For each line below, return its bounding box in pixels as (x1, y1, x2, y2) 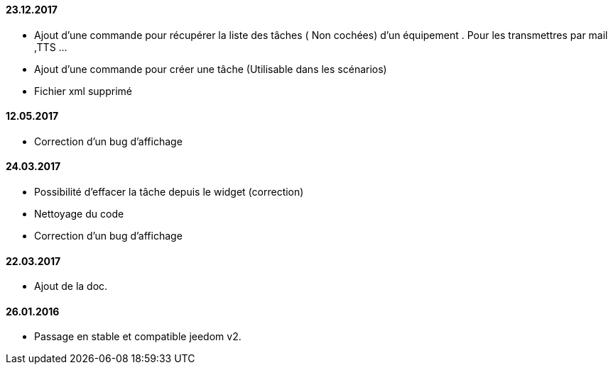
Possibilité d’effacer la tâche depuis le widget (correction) (34, 186, 304, 198)
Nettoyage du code (34, 208, 124, 220)
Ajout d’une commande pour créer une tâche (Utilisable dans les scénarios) (34, 62, 387, 75)
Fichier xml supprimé (34, 84, 132, 97)
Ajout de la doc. (34, 280, 108, 293)
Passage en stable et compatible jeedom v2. (34, 330, 242, 343)
